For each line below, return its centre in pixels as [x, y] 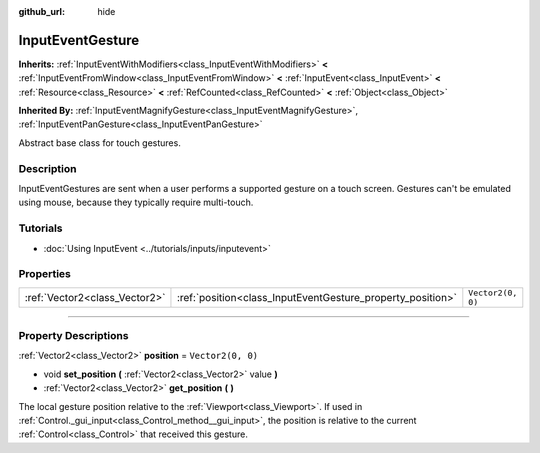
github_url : [41, 11]
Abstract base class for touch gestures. [100, 142]
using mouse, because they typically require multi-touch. [136, 202]
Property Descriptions [73, 336]
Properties [45, 274]
